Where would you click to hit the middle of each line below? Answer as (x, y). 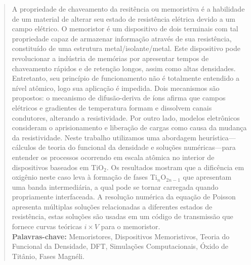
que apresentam (207, 177)
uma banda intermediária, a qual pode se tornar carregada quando (115, 187)
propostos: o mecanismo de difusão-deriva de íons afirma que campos (119, 98)
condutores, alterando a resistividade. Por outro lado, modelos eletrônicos (126, 117)
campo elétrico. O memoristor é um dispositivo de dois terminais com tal (125, 29)
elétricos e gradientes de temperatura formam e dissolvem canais (112, 107)
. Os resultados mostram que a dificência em (175, 167)
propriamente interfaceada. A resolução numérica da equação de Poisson (124, 197)
